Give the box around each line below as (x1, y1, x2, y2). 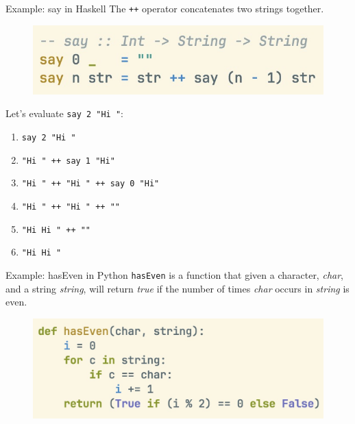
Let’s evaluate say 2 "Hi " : (5, 106, 123, 121)
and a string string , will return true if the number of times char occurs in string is (5, 281, 350, 295)
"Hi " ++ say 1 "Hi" (21, 155, 115, 166)
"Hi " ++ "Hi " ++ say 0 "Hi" (21, 179, 160, 189)
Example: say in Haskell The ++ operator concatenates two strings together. (5, 1, 324, 15)
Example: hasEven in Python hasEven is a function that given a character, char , (5, 268, 343, 282)
